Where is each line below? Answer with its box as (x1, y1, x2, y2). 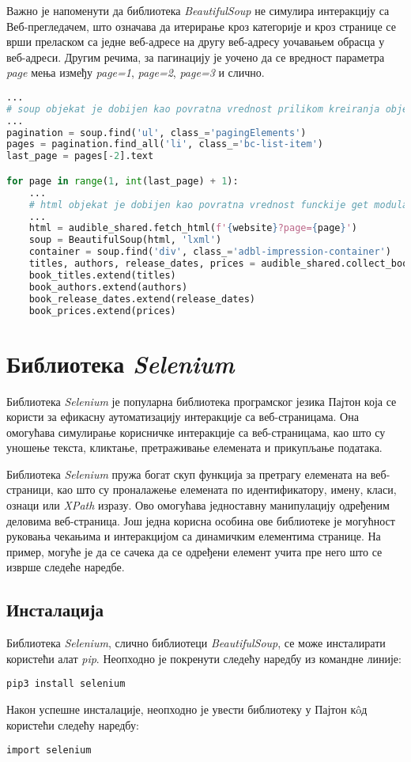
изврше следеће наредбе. (6, 559, 125, 575)
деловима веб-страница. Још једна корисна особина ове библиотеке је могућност (6, 512, 395, 529)
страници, (6, 481, 54, 498)
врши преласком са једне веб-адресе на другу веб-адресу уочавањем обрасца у (6, 33, 385, 50)
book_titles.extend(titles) (28, 269, 176, 281)
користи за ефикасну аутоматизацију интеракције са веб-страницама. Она (6, 408, 359, 425)
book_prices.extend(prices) (28, 305, 176, 317)
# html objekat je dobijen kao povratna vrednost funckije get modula (28, 199, 409, 210)
